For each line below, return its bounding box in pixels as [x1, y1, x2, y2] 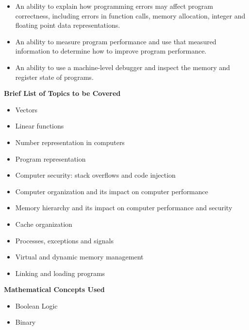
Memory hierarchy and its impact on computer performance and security [15, 202, 232, 213]
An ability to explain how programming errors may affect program [15, 1, 213, 11]
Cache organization [15, 219, 72, 229]
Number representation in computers [15, 137, 125, 147]
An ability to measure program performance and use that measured [15, 36, 216, 46]
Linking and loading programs [15, 268, 105, 278]
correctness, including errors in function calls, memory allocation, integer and [15, 10, 246, 20]
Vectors [15, 104, 38, 114]
